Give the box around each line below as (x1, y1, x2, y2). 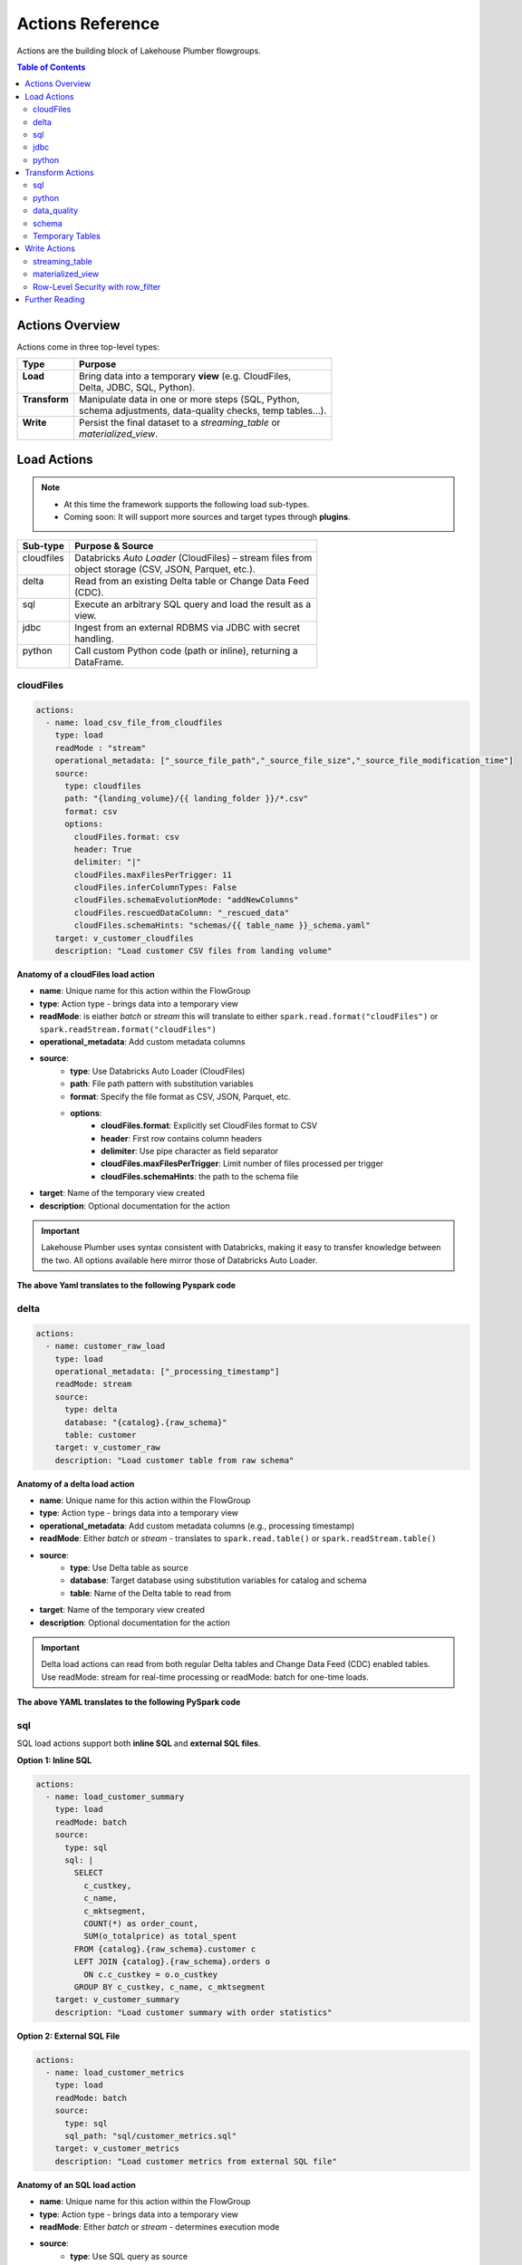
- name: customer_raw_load (45, 1341, 166, 1352)
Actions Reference (16, 14, 160, 34)
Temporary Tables (33, 231, 101, 242)
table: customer (64, 1430, 137, 1440)
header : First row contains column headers (101, 1132, 263, 1143)
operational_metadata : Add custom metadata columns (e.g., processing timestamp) (39, 1520, 355, 1531)
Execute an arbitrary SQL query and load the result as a (73, 598, 312, 611)
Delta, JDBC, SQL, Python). (78, 381, 196, 394)
